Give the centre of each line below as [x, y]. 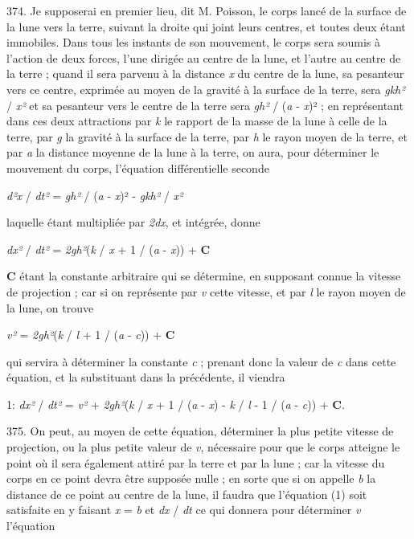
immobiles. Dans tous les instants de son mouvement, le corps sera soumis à [193, 42]
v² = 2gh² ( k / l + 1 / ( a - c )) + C [91, 335]
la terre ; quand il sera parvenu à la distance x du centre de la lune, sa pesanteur [205, 73]
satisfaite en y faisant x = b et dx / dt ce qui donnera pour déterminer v [184, 510]
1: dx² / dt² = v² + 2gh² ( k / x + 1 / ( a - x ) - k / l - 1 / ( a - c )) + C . [176, 404]
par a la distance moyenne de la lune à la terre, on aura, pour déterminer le [193, 152]
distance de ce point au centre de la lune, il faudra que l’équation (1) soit [187, 494]
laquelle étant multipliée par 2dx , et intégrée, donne [133, 222]
